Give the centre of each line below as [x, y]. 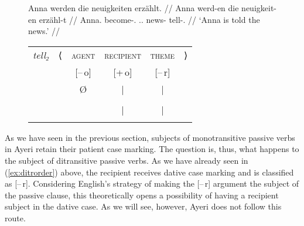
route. [15, 217]
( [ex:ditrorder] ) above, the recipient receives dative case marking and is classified [149, 172]
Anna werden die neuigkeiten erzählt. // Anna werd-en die [134, 8]
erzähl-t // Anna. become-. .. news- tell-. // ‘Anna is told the [149, 19]
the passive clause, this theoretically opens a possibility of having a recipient [142, 195]
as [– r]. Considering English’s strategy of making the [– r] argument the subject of [152, 183]
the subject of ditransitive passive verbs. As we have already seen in [127, 160]
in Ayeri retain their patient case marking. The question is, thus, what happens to [152, 149]
